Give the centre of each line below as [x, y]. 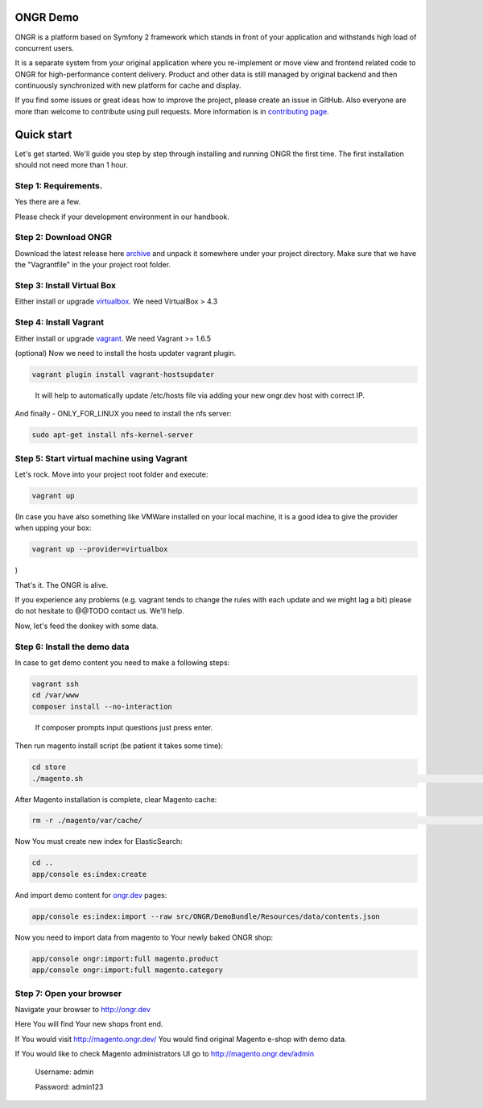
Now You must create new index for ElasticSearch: [99, 841]
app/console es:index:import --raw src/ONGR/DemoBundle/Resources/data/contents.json [206, 916]
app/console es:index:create [89, 874]
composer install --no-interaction [102, 706]
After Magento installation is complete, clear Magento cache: [116, 799]
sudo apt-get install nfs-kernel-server [112, 435]
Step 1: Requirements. [59, 185]
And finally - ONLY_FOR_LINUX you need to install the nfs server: [124, 414]
